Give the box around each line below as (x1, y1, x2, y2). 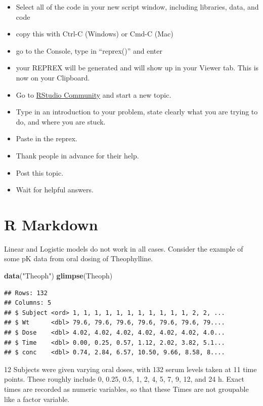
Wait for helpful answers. (16, 184, 94, 195)
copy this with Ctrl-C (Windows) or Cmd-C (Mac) (16, 28, 173, 39)
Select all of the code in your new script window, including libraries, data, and (16, 2, 259, 12)
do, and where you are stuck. (16, 116, 106, 127)
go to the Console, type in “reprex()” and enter (16, 45, 162, 56)
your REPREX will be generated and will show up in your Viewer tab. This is (16, 62, 259, 73)
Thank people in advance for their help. (16, 150, 139, 160)
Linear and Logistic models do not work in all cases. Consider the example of (4, 243, 243, 254)
